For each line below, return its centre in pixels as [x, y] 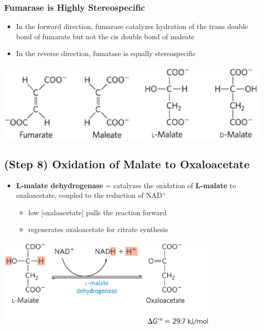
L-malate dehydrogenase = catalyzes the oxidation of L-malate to [126, 185]
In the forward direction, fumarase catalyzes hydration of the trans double [132, 26]
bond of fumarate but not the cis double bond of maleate [105, 36]
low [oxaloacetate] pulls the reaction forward [97, 212]
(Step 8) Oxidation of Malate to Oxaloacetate [127, 163]
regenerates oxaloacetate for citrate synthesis [98, 229]
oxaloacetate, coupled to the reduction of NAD [89, 195]
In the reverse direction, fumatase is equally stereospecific [106, 53]
